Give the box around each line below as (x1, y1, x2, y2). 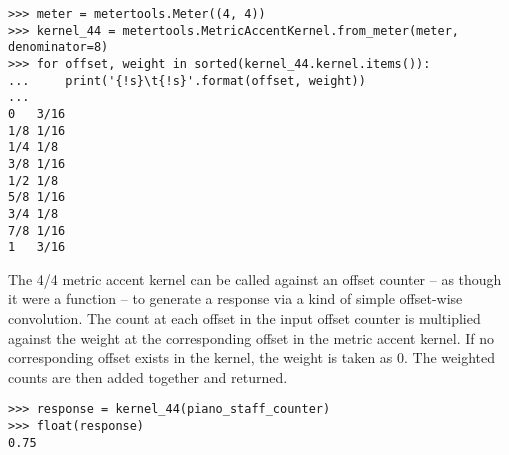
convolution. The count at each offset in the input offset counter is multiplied (8, 308, 481, 329)
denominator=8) (8, 40, 109, 55)
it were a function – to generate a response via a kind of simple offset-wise (8, 288, 463, 309)
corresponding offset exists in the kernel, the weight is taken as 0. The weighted (8, 347, 496, 368)
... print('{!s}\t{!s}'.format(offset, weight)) (8, 73, 366, 88)
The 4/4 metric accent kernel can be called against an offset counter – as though (8, 268, 502, 289)
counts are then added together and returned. (8, 366, 288, 387)
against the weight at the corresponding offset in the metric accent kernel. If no (8, 327, 495, 348)
